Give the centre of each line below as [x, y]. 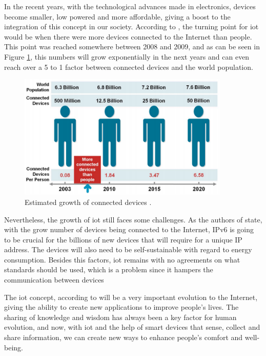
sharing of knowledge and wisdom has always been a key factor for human [120, 317]
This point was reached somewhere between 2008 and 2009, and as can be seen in [132, 46]
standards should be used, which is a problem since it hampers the [109, 269]
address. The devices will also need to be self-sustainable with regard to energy [128, 249]
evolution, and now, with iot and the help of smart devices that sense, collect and [132, 327]
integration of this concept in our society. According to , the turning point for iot [131, 26]
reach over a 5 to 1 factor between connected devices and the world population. [129, 67]
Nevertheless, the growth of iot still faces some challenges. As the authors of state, [133, 219]
